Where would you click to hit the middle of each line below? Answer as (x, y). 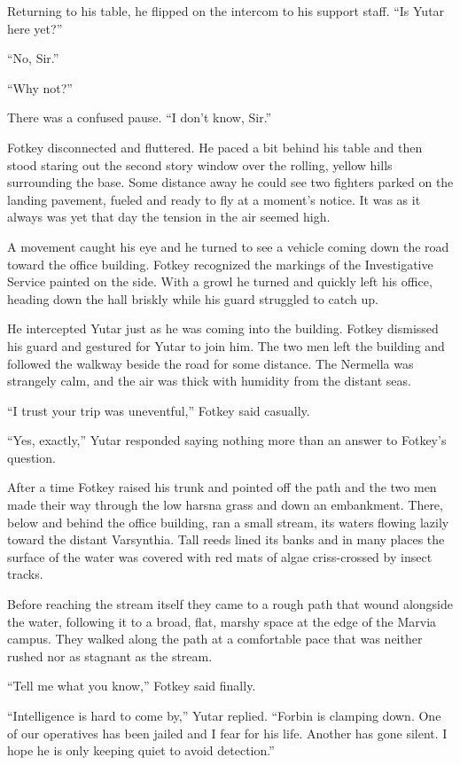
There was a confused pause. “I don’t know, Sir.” (140, 117)
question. (31, 457)
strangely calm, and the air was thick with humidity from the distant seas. (209, 381)
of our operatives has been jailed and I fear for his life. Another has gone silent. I (227, 733)
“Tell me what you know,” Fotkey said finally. (132, 686)
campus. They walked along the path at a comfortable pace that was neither (215, 639)
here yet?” (35, 28)
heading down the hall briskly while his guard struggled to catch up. (193, 298)
